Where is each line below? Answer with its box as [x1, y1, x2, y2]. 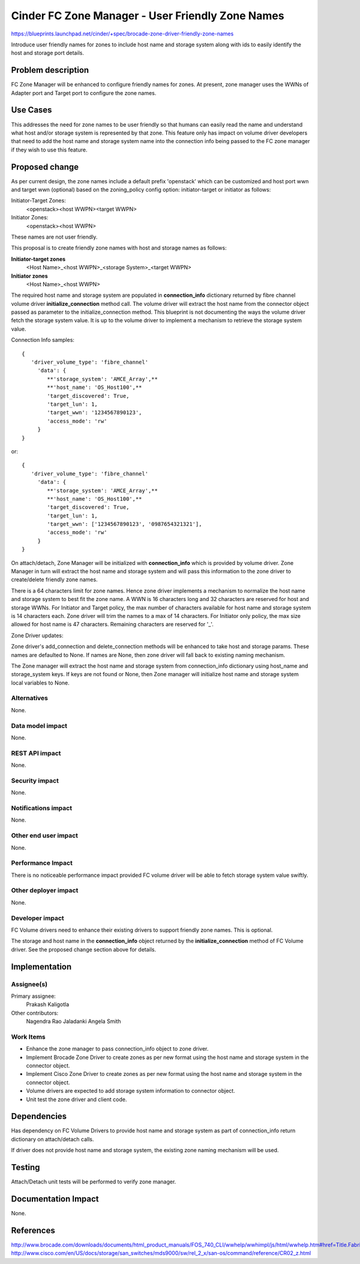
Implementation [11, 962, 72, 972]
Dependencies [11, 1111, 67, 1122]
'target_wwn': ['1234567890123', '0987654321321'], [47, 521, 202, 528]
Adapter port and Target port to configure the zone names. [11, 89, 157, 96]
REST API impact [11, 749, 61, 757]
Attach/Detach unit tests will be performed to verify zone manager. [11, 1178, 176, 1185]
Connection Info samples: [11, 337, 75, 344]
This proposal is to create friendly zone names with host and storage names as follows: [11, 244, 227, 252]
